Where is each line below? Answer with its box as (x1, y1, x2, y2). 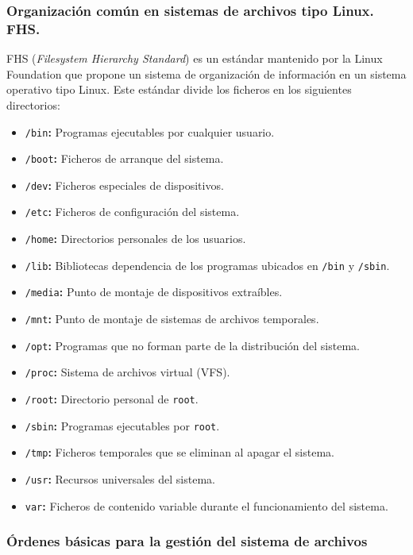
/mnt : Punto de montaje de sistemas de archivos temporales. (25, 310, 319, 327)
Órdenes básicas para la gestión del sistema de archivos (6, 531, 368, 551)
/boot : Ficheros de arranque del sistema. (25, 150, 224, 167)
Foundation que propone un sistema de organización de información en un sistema (6, 65, 407, 82)
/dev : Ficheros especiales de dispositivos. (25, 176, 224, 193)
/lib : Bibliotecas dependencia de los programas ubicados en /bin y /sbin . (25, 256, 390, 273)
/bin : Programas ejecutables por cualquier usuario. (25, 123, 275, 140)
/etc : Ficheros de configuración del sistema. (25, 203, 240, 220)
